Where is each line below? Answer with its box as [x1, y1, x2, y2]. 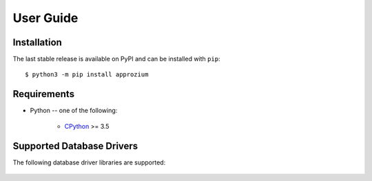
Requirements [12, 88, 75, 100]
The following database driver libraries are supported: [12, 158, 166, 167]
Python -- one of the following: [30, 107, 118, 115]
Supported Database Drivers [12, 140, 138, 151]
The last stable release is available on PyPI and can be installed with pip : [12, 55, 220, 63]
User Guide [12, 10, 79, 25]
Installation [12, 36, 62, 48]
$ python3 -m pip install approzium [25, 71, 149, 78]
